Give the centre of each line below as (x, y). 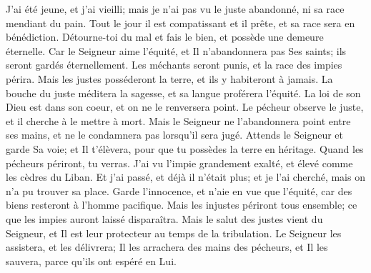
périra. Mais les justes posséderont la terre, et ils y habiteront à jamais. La (169, 78)
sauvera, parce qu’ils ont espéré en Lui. (91, 260)
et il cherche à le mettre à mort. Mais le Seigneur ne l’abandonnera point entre (178, 120)
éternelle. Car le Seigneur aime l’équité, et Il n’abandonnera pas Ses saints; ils (176, 50)
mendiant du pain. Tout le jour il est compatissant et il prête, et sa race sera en (180, 23)
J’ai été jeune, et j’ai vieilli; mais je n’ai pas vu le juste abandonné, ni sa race (175, 9)
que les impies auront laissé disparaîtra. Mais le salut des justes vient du (164, 218)
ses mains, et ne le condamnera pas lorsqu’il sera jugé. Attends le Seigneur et (174, 135)
